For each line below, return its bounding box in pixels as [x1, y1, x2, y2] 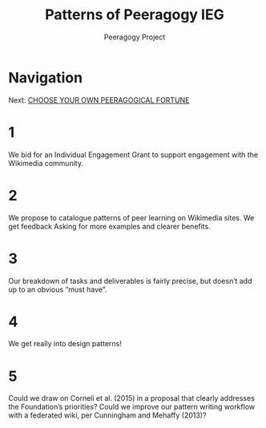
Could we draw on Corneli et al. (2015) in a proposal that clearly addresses [8, 394, 255, 403]
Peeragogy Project [103, 32, 166, 42]
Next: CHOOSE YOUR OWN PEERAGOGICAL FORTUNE [8, 95, 190, 105]
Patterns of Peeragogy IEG [45, 6, 224, 24]
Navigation [8, 68, 83, 87]
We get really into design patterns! [8, 339, 122, 349]
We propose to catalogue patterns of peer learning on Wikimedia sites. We [8, 212, 255, 222]
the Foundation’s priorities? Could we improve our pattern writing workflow [8, 402, 255, 412]
